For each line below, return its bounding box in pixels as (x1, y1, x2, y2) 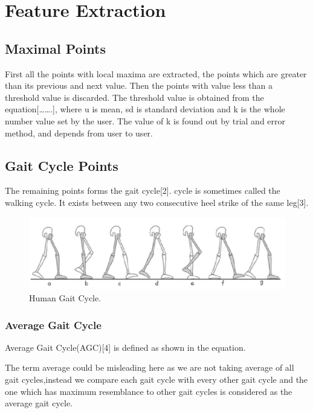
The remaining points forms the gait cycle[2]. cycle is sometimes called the (5, 184, 280, 197)
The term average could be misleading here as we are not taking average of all (5, 361, 294, 374)
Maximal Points (5, 39, 106, 57)
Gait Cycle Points (5, 156, 118, 174)
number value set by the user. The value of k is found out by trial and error (5, 114, 286, 127)
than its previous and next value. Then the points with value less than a (5, 79, 273, 92)
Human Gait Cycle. (29, 291, 102, 304)
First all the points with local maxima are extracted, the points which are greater (5, 67, 307, 80)
